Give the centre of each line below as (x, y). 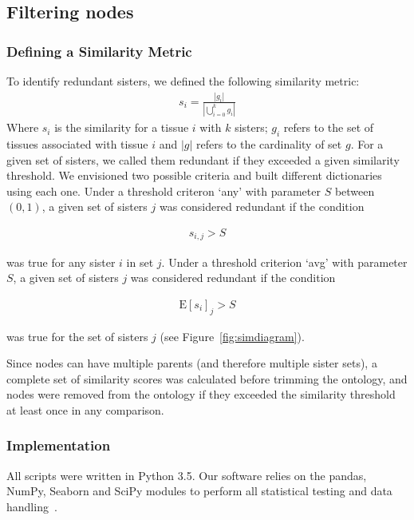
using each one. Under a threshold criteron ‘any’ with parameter (164, 191)
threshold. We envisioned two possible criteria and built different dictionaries (194, 175)
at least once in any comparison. (85, 409)
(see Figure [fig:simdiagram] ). (232, 336)
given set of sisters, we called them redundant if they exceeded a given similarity (203, 159)
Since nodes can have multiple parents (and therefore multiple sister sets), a (192, 363)
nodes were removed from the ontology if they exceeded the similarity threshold (201, 394)
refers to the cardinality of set (269, 144)
